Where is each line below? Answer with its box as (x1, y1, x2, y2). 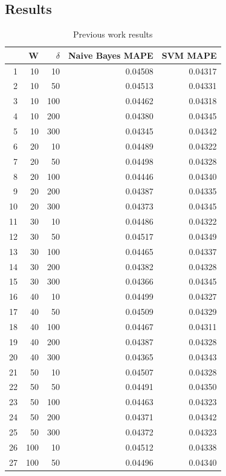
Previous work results (73, 28, 153, 41)
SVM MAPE (161, 48, 217, 61)
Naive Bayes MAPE (68, 48, 153, 61)
